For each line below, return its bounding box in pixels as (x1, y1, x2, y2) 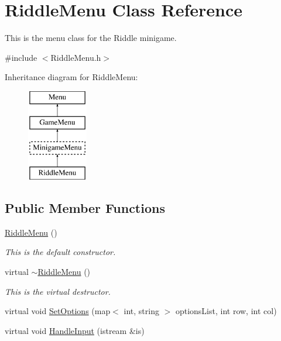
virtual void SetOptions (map (5, 305, 111, 317)
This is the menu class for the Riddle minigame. (5, 32, 177, 44)
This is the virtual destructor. (5, 285, 111, 297)
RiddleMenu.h (50, 51, 101, 63)
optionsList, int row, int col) (175, 305, 277, 317)
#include (5, 51, 37, 63)
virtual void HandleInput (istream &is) (5, 324, 145, 336)
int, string (124, 305, 159, 317)
